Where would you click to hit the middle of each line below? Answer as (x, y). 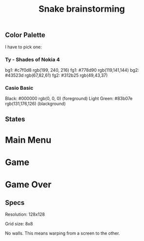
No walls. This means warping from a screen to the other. (63, 233)
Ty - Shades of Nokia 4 (32, 60)
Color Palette (25, 35)
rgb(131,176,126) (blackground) (36, 104)
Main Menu (28, 140)
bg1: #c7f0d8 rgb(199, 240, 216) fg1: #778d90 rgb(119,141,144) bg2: (72, 70)
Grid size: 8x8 (19, 223)
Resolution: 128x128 (25, 214)
